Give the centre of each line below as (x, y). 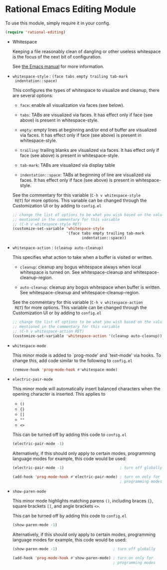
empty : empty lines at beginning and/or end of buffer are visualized (88, 130)
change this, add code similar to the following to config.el (73, 360)
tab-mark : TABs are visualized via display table (68, 165)
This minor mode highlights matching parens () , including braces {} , (83, 501)
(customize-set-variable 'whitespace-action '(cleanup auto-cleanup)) (87, 336)
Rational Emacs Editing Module (71, 9)
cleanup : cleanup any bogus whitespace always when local (80, 267)
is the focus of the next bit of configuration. (57, 56)
